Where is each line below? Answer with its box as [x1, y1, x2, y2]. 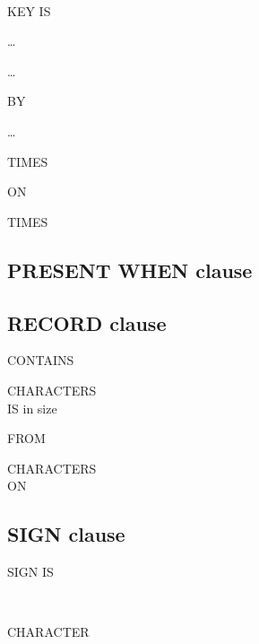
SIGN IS [7, 562, 54, 581]
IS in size [7, 398, 57, 417]
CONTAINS [7, 351, 74, 370]
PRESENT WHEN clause [7, 256, 253, 283]
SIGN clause [7, 520, 125, 548]
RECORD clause [7, 309, 167, 336]
